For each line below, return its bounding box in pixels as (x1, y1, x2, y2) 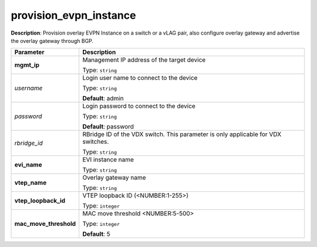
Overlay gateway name (82, 174, 146, 182)
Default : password (82, 123, 134, 131)
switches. (82, 138, 109, 146)
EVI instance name (82, 155, 134, 164)
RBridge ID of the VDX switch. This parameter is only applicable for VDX (82, 130, 282, 138)
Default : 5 (82, 230, 111, 238)
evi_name (14, 161, 42, 169)
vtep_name (14, 179, 47, 187)
